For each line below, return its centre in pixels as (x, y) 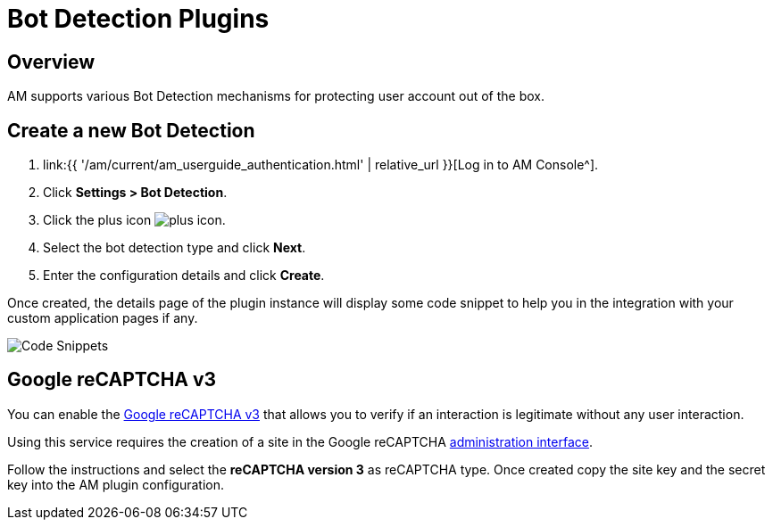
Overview (51, 62)
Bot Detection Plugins (138, 19)
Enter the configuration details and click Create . (184, 276)
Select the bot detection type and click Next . (175, 248)
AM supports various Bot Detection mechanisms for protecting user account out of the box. (276, 96)
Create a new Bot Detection (131, 130)
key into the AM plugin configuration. (116, 484)
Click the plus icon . (134, 220)
